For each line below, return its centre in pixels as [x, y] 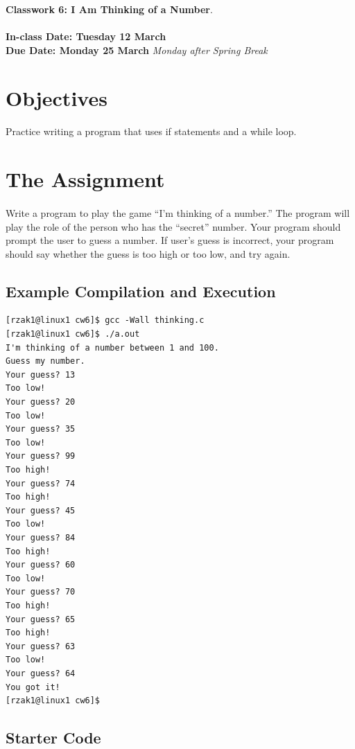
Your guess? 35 [41, 429]
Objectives [57, 97]
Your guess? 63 [41, 646]
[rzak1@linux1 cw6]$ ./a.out [73, 334]
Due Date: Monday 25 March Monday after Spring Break [137, 50]
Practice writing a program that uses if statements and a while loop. [151, 131]
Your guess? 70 [41, 592]
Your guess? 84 [41, 537]
